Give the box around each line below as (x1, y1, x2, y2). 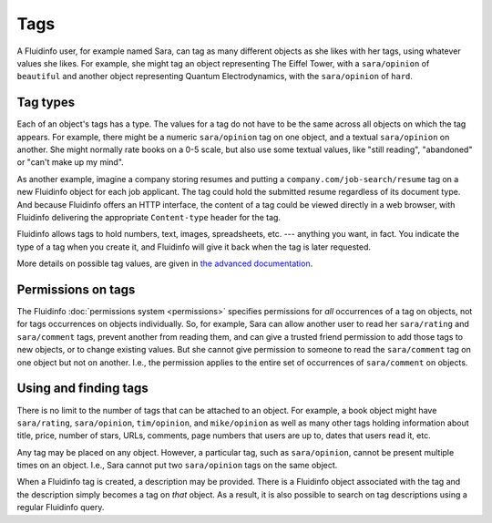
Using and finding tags (16, 381, 149, 396)
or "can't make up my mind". (16, 157, 125, 168)
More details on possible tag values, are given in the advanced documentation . (16, 258, 313, 269)
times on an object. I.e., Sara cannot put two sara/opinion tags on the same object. (16, 460, 338, 471)
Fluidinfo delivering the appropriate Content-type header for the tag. (16, 211, 282, 222)
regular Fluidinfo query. (16, 502, 105, 513)
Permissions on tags (16, 282, 136, 297)
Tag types (16, 95, 76, 110)
